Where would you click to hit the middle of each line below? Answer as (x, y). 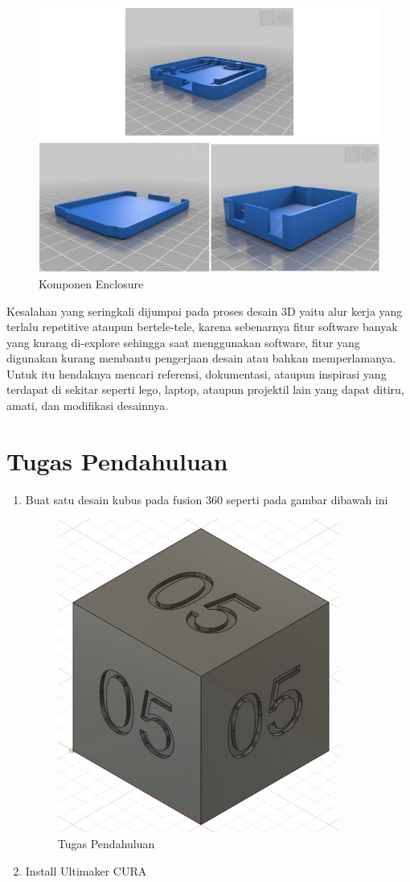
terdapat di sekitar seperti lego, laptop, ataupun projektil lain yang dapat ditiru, (205, 389)
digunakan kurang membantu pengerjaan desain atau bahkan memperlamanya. (201, 358)
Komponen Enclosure (91, 283)
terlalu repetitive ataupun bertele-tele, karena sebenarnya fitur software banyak (202, 327)
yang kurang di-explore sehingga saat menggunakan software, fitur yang (183, 342)
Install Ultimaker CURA (86, 870)
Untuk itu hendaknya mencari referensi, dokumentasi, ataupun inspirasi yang (197, 373)
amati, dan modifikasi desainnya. (88, 406)
